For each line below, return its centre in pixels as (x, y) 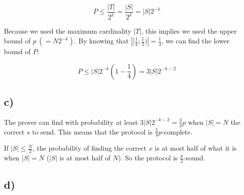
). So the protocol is (148, 158)
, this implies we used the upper (189, 31)
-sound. (194, 158)
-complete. (177, 131)
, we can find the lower (195, 40)
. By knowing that (102, 40)
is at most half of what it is (196, 148)
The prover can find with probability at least (71, 122)
